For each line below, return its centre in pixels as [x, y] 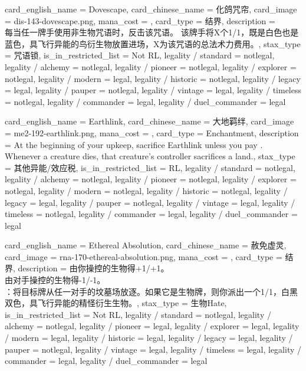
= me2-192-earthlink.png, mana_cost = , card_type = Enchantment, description [152, 132]
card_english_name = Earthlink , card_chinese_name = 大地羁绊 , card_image [149, 121]
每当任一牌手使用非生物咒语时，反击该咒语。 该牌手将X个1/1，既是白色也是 [152, 32]
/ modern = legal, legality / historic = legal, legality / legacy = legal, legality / [149, 338]
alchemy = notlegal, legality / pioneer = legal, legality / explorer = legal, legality [152, 326]
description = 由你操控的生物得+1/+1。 [93, 268]
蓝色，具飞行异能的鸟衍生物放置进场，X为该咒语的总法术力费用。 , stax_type [153, 43]
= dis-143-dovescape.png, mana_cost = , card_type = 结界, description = [140, 20]
